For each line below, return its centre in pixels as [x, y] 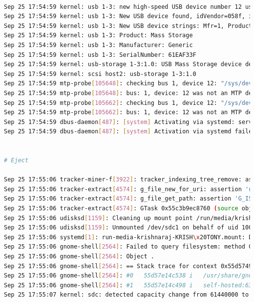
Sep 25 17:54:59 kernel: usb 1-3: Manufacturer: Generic [98, 45]
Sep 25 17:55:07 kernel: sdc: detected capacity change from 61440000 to [127, 295]
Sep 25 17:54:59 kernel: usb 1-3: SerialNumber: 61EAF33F [100, 55]
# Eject [16, 161]
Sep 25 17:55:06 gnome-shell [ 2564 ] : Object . [79, 257]
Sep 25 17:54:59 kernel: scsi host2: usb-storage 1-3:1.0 [100, 74]
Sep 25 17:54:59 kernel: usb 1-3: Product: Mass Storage [98, 36]
